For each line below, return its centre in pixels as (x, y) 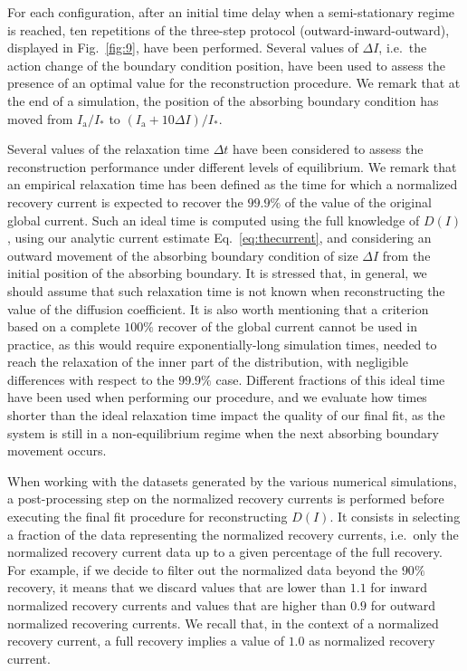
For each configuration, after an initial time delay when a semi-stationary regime (231, 12)
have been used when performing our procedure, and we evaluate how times (217, 397)
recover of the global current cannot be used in (287, 326)
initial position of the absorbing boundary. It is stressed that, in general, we (217, 273)
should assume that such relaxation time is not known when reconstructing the (226, 290)
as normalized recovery (372, 641)
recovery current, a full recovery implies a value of (146, 641)
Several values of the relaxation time (108, 149)
